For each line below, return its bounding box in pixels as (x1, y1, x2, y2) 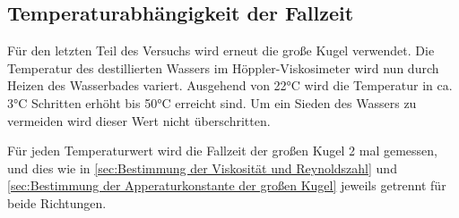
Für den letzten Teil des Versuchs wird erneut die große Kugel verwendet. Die (7, 41, 435, 60)
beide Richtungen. (7, 193, 107, 212)
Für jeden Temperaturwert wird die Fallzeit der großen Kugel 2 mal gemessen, (7, 141, 438, 160)
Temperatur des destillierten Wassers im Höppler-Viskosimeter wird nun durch (7, 58, 439, 77)
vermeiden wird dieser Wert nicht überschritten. (7, 111, 271, 130)
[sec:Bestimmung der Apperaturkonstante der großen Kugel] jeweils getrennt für (7, 176, 446, 195)
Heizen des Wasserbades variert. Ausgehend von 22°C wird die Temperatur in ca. (7, 76, 453, 95)
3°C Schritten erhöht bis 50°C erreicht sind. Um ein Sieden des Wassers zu (7, 93, 417, 112)
